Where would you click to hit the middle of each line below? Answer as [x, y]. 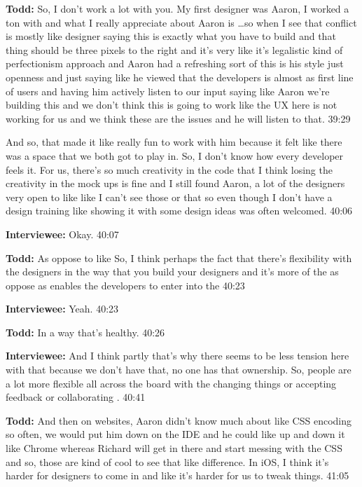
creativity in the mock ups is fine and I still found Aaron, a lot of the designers [175, 183]
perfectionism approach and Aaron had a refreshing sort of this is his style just [175, 63]
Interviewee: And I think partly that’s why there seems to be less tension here [177, 356]
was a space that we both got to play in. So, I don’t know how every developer [175, 155]
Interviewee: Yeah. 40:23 [62, 309]
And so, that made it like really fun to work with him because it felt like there [174, 142]
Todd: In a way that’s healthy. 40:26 [85, 332]
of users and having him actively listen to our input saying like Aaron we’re [168, 91]
